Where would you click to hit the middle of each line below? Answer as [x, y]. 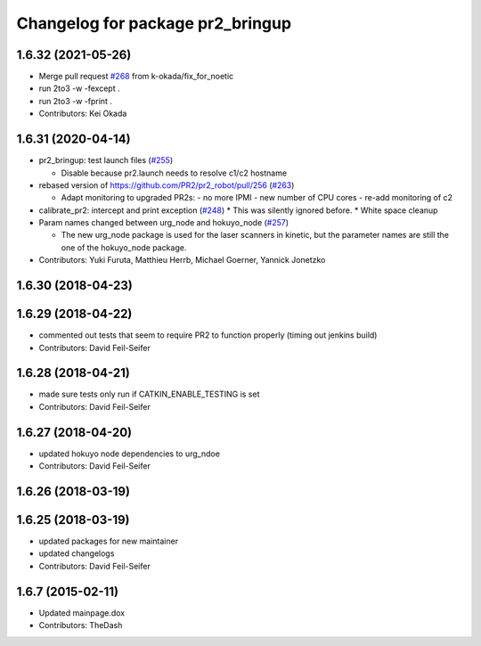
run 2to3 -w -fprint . [76, 101]
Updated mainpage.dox [82, 613]
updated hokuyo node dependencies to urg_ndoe [129, 454]
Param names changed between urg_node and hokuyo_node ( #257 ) [164, 223]
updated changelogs [77, 553]
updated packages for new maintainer [108, 541]
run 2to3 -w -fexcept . [79, 88]
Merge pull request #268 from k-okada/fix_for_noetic [136, 77]
